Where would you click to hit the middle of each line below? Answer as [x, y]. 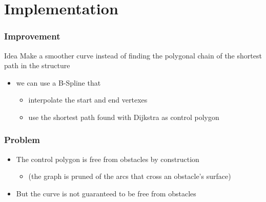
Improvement [32, 36]
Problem [22, 140]
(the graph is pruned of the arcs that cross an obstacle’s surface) [130, 176]
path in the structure [37, 65]
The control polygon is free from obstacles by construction [108, 159]
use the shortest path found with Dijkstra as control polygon [124, 117]
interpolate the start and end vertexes [88, 100]
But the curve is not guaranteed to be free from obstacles [106, 193]
